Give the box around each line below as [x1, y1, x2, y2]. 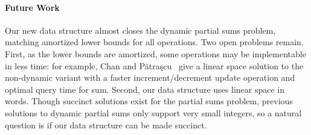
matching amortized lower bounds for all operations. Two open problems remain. [5, 36, 304, 48]
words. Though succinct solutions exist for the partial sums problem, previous [5, 95, 293, 107]
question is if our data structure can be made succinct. [5, 118, 207, 131]
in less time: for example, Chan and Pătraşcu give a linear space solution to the [5, 59, 304, 72]
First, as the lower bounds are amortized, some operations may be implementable [5, 47, 306, 60]
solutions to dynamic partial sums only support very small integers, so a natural [5, 106, 302, 119]
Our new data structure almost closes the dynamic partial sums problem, [5, 24, 276, 36]
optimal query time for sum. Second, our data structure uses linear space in [5, 83, 285, 95]
